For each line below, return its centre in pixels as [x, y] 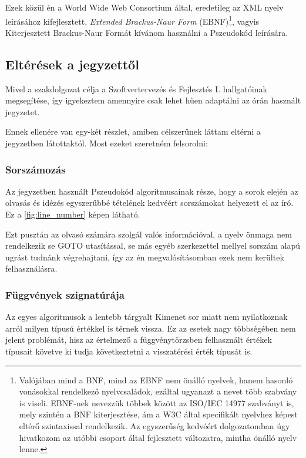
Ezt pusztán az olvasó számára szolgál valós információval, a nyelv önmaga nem [149, 234]
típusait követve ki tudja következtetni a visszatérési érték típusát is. [129, 351]
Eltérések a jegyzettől [72, 64]
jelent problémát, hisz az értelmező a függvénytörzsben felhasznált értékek [139, 340]
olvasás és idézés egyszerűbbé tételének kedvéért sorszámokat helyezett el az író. [149, 203]
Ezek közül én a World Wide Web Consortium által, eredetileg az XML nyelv [144, 7]
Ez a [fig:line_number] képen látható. [73, 214]
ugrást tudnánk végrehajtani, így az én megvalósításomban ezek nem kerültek [145, 257]
